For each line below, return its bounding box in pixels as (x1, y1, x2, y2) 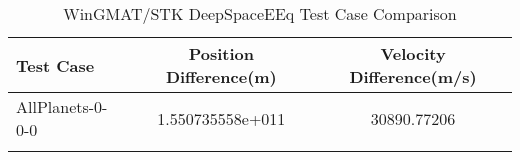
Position (188, 42, 254, 65)
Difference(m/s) (349, 65, 477, 88)
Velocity (380, 42, 446, 65)
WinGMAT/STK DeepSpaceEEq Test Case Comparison (63, 2, 457, 25)
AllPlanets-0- (16, 95, 108, 118)
